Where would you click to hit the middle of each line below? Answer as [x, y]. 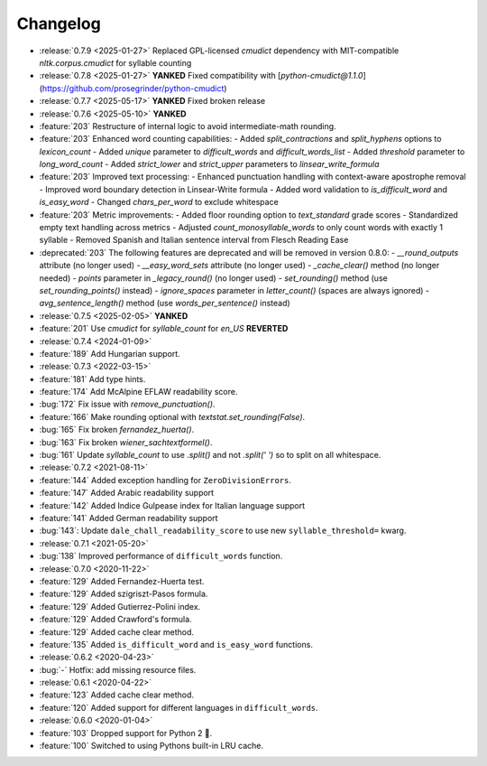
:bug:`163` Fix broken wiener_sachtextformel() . [126, 442]
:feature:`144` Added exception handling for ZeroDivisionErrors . [165, 480]
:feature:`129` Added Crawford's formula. [116, 620]
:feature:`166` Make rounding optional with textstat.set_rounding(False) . [172, 416]
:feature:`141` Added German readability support [129, 518]
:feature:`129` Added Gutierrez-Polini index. [120, 606]
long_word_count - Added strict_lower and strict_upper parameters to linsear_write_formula [209, 164]
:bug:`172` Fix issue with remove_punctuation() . [127, 404]
